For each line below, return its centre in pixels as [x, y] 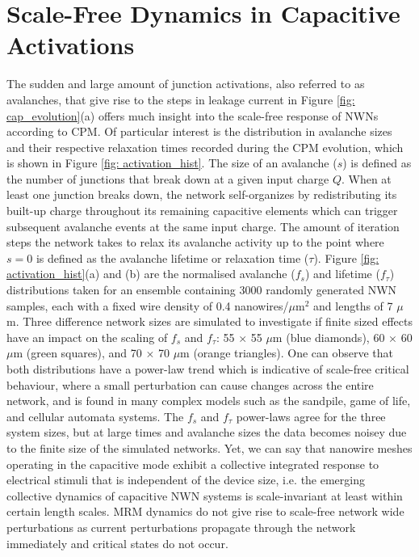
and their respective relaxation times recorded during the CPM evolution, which [205, 147]
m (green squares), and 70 [78, 353]
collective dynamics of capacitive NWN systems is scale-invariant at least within [205, 495]
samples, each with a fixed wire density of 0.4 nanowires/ [148, 305]
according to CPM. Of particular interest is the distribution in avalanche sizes [199, 131]
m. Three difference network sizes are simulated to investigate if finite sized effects [209, 321]
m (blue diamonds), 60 [329, 337]
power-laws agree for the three [311, 416]
